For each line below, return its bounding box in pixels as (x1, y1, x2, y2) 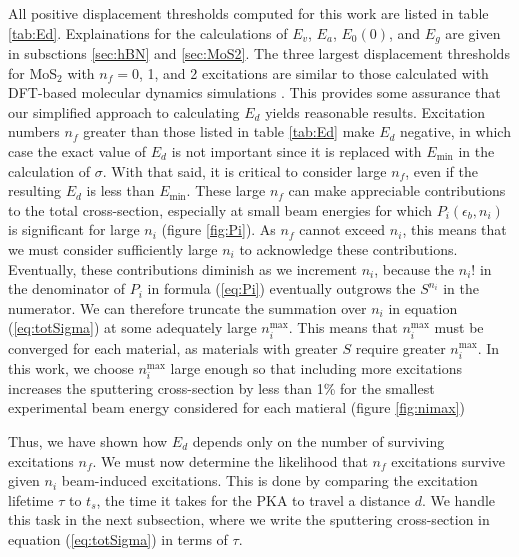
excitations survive (391, 450, 506, 471)
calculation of (8, 160, 91, 181)
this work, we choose (8, 357, 134, 378)
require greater (355, 337, 446, 358)
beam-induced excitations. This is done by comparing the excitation (61, 470, 478, 491)
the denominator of (8, 278, 126, 299)
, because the (374, 258, 455, 279)
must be (434, 317, 484, 338)
